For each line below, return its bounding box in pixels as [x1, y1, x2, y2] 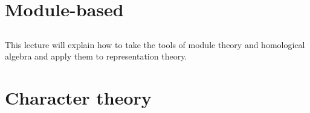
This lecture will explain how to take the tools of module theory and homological [5, 38, 305, 50]
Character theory [5, 85, 152, 110]
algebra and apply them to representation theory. [5, 50, 187, 63]
